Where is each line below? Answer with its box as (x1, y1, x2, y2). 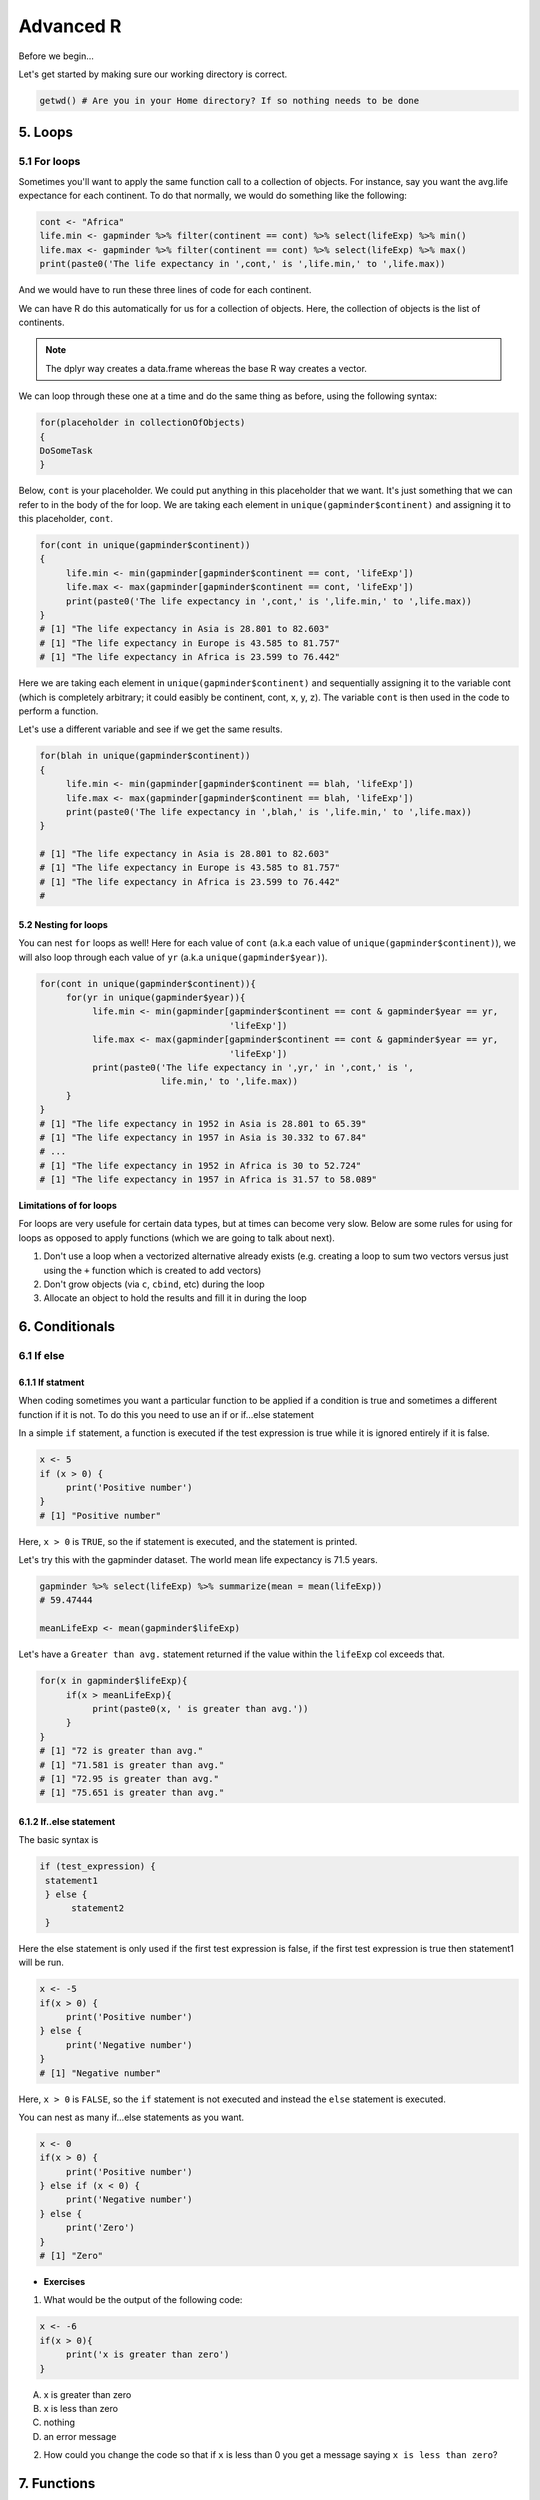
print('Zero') (65, 2222, 135, 2234)
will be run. (18, 1956, 65, 1969)
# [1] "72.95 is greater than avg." (39, 1773, 220, 1784)
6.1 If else (18, 1349, 65, 1363)
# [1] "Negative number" (39, 2067, 162, 2079)
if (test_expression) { (39, 1861, 157, 1872)
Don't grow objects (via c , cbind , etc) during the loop (43, 1278, 265, 1290)
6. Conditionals (18, 1318, 115, 1335)
